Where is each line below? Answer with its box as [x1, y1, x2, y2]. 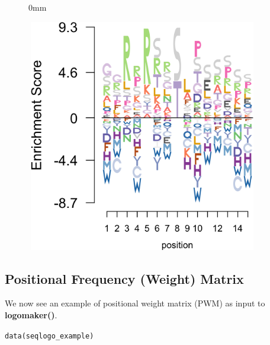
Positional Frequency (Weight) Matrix [5, 269, 244, 287]
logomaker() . [5, 308, 57, 321]
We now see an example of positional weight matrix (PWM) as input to [5, 297, 265, 309]
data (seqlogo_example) [5, 331, 94, 340]
